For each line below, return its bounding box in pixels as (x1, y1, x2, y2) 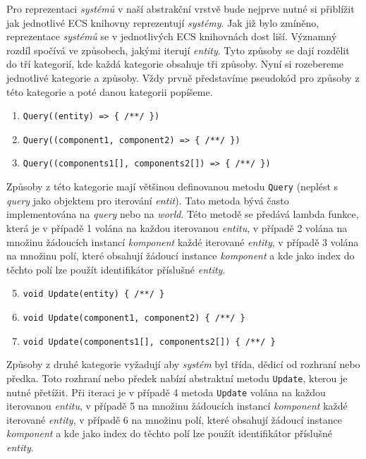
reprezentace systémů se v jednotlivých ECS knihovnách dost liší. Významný (6, 29, 337, 44)
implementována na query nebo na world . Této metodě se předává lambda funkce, (6, 207, 359, 221)
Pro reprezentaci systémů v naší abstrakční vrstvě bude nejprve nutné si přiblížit (6, 1, 355, 16)
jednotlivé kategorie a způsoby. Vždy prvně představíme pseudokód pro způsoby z (6, 70, 360, 85)
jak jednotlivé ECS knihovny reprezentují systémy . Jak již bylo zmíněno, (6, 15, 319, 30)
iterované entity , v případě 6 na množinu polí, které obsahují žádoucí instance (6, 412, 343, 427)
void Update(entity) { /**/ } (23, 289, 165, 300)
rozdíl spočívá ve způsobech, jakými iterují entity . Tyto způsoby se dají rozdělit (6, 42, 350, 57)
